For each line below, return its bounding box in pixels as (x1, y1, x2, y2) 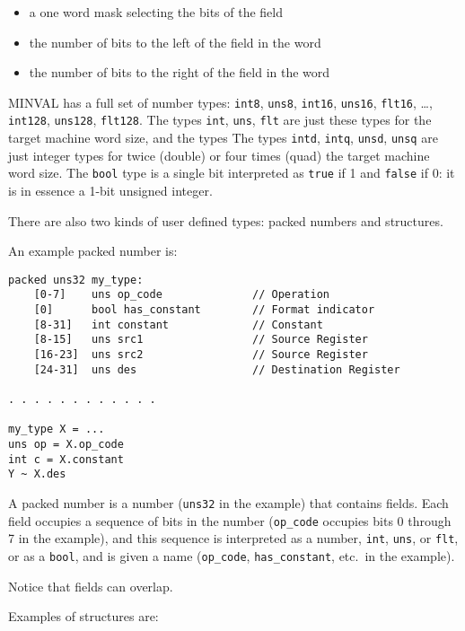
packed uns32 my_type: (8, 273, 144, 286)
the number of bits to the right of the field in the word (29, 63, 330, 82)
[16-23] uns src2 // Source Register (33, 348, 368, 362)
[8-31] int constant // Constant (33, 318, 323, 331)
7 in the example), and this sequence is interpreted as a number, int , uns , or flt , (8, 529, 459, 548)
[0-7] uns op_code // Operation (33, 288, 329, 302)
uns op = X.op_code (8, 438, 124, 451)
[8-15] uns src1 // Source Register (33, 333, 368, 346)
